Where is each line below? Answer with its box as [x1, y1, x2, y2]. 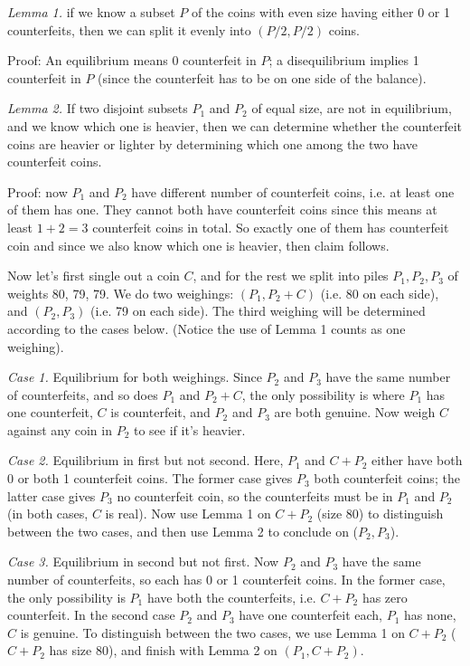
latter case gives [7, 486, 96, 505]
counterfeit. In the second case [7, 605, 175, 624]
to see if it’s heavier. [133, 420, 246, 439]
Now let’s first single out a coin [7, 266, 180, 285]
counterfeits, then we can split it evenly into [7, 20, 251, 39]
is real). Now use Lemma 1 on [105, 504, 271, 523]
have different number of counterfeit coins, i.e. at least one [131, 182, 455, 201]
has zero [362, 587, 408, 606]
